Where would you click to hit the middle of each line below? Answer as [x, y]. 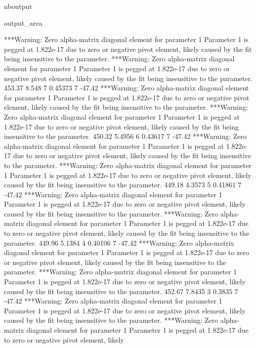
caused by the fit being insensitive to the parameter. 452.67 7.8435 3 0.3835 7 [121, 291]
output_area [23, 22]
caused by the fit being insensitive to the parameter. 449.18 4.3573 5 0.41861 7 [123, 185]
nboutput [18, 6]
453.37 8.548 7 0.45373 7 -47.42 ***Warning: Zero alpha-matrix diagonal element [127, 88]
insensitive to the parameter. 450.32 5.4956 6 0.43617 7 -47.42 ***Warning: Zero [126, 136]
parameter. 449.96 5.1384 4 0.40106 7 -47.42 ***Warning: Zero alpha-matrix [119, 242]
